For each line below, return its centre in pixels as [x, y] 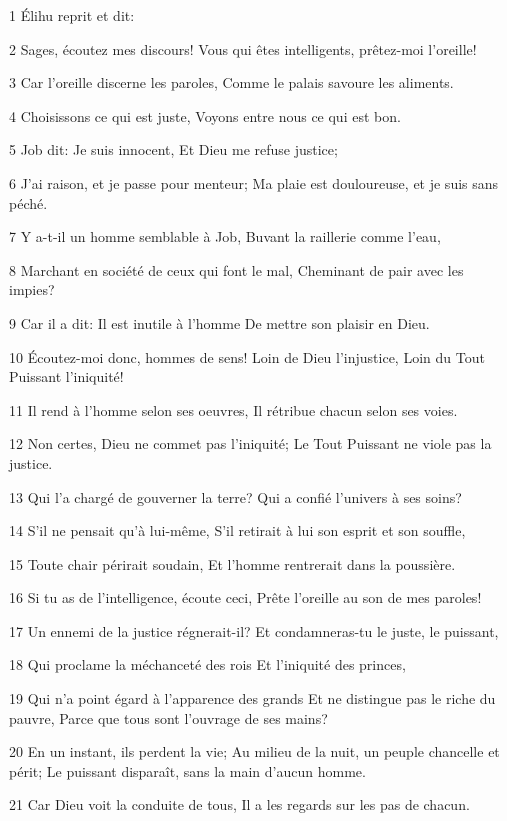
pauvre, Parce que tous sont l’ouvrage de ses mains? [168, 717]
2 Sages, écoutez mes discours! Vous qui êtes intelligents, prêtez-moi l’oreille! [243, 48]
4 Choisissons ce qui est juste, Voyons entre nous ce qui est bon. [205, 115]
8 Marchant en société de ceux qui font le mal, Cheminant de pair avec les [236, 269]
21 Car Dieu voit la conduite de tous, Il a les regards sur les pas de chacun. [239, 804]
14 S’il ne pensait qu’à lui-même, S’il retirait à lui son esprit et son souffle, [237, 530]
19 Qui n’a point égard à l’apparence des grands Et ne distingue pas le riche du [252, 698]
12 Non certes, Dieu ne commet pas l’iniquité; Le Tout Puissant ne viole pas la [250, 443]
